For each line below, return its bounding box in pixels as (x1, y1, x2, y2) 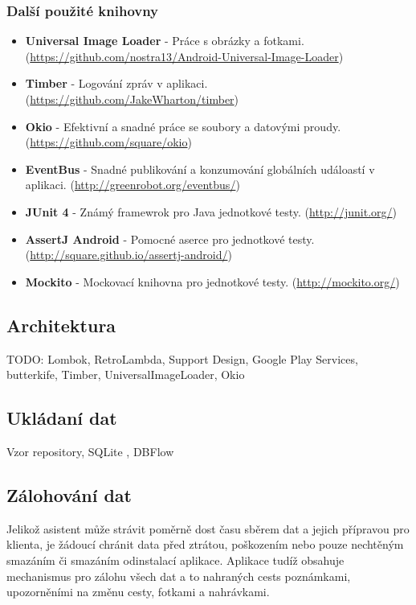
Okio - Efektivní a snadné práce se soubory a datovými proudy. (25, 117, 341, 134)
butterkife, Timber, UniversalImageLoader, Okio (6, 366, 245, 383)
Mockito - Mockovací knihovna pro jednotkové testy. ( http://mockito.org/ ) (25, 273, 400, 290)
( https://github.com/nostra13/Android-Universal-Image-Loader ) (25, 47, 344, 64)
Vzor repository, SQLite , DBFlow (6, 442, 174, 459)
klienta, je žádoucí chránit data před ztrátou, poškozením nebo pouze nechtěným (6, 536, 404, 553)
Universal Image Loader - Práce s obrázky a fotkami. (25, 32, 304, 49)
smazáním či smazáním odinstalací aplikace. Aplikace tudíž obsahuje (6, 551, 345, 568)
